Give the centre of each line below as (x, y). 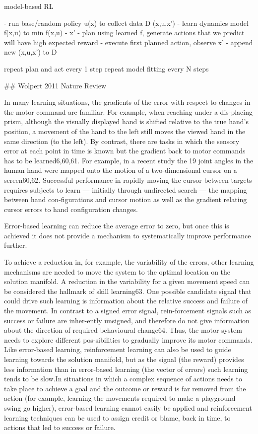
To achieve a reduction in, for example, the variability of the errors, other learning (129, 262)
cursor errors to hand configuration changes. (71, 209)
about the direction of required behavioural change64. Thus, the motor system (123, 330)
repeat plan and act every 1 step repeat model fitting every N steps (106, 68)
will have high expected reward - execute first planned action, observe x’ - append (129, 42)
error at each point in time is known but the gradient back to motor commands (125, 151)
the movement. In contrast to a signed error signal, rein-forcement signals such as (128, 311)
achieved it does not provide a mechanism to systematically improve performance (128, 235)
